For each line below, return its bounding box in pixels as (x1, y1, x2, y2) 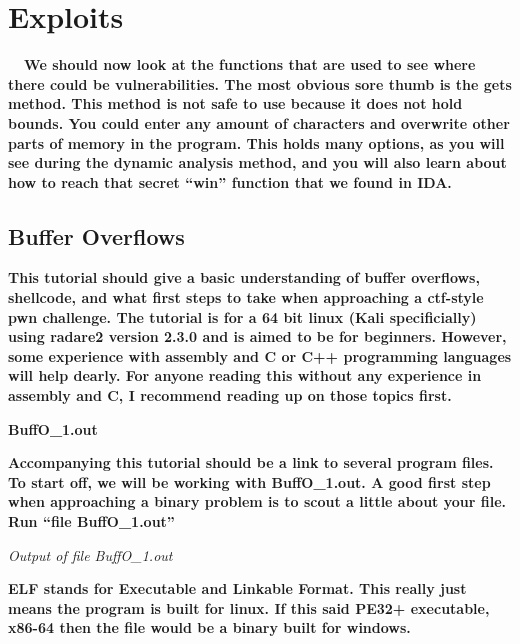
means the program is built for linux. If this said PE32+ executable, (8, 597, 490, 618)
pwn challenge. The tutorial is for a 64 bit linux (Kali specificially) (8, 306, 477, 327)
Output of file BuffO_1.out (8, 544, 173, 565)
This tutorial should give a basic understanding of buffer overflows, (8, 267, 480, 288)
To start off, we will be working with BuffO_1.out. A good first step (8, 471, 491, 492)
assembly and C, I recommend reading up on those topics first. (8, 385, 452, 406)
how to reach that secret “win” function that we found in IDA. (8, 171, 452, 192)
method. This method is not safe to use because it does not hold (8, 93, 463, 114)
